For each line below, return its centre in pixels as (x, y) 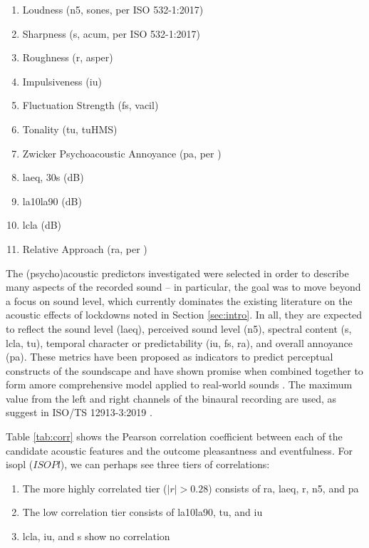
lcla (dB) (42, 225)
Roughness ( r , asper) (68, 57)
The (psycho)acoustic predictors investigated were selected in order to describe (177, 273)
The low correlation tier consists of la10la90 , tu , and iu (142, 512)
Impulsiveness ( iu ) (62, 81)
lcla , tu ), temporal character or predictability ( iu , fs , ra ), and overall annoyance (179, 342)
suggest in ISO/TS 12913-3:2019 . (79, 412)
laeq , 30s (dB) (53, 177)
